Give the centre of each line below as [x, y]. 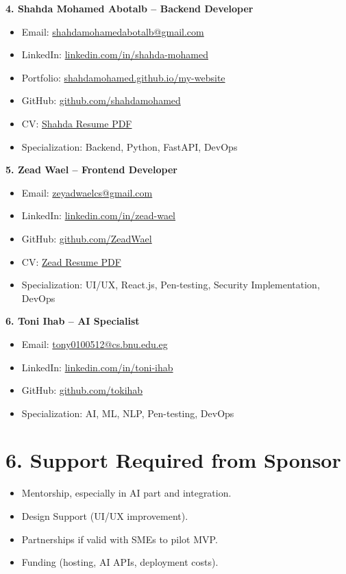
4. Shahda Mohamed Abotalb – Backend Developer [129, 8]
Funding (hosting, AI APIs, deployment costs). [120, 562]
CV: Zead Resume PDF [71, 261]
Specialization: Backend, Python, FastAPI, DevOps [129, 146]
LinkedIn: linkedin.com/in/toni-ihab [97, 367]
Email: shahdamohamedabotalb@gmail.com [113, 31]
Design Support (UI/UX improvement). [105, 516]
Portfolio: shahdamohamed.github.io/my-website [123, 77]
